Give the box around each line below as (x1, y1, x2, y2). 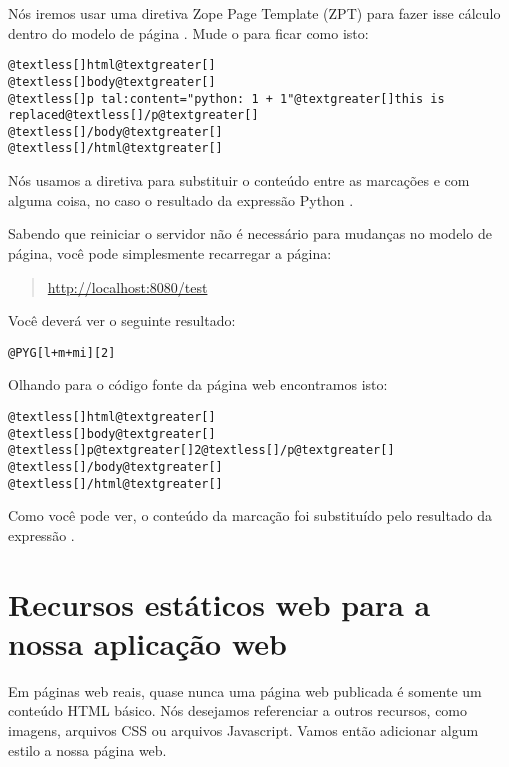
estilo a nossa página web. (8, 739, 167, 760)
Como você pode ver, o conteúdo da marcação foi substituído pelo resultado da (8, 505, 493, 526)
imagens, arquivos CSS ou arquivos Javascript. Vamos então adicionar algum (8, 719, 479, 740)
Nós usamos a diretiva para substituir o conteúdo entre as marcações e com (8, 170, 470, 191)
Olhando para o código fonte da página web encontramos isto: (8, 374, 388, 395)
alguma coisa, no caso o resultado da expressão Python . (8, 189, 354, 210)
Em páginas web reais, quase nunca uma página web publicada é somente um (8, 680, 482, 701)
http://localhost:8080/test (47, 276, 208, 297)
